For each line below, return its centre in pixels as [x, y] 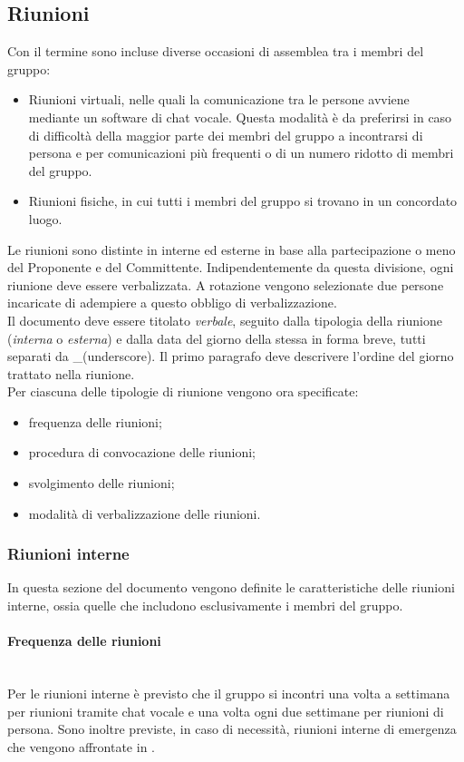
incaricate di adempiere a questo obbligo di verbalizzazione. [172, 303]
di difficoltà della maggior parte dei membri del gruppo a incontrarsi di [226, 135]
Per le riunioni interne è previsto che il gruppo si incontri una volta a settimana [229, 694]
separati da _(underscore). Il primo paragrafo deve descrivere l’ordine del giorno [231, 356]
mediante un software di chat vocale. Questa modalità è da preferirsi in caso [240, 117]
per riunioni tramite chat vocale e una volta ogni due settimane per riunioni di [226, 711]
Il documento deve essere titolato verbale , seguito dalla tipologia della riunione [225, 320]
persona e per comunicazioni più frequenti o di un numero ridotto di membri [241, 153]
